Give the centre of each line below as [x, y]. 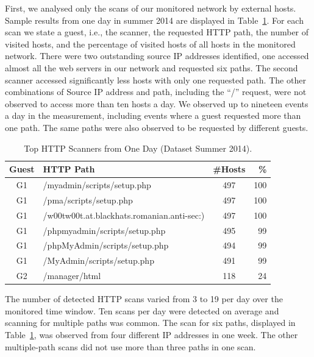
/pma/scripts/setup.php [88, 200]
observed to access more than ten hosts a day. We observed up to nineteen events [157, 103]
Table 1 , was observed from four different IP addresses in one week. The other [152, 334]
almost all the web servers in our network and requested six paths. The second [152, 67]
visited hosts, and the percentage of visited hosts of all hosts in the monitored [150, 44]
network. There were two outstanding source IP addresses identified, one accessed [157, 56]
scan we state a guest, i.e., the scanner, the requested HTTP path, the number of [157, 32]
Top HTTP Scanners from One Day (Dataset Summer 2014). [138, 148]
